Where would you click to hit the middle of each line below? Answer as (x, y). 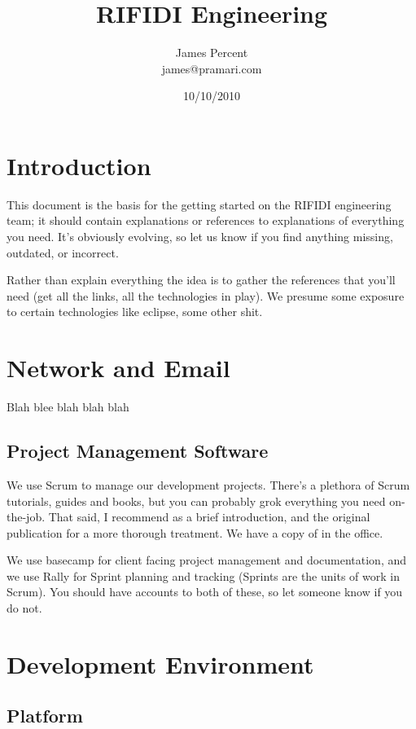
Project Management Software (138, 451)
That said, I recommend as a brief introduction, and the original (209, 517)
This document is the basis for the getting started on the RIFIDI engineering (199, 204)
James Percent (212, 53)
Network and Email (118, 368)
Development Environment (160, 663)
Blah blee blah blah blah (68, 407)
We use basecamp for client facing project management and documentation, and (207, 560)
